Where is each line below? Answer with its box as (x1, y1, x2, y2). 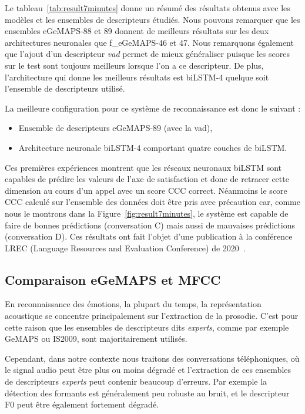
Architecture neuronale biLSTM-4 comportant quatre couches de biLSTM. (18, 141, 287, 153)
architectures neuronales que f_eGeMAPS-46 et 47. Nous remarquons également (5, 36, 294, 48)
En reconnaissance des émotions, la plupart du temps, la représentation (5, 298, 262, 310)
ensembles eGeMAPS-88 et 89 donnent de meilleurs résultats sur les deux (5, 25, 269, 37)
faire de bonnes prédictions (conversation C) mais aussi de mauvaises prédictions (5, 218, 295, 231)
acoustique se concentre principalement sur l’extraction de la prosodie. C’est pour (5, 309, 299, 322)
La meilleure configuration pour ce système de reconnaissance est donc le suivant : (5, 102, 301, 114)
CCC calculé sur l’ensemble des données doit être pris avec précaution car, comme (5, 196, 300, 208)
